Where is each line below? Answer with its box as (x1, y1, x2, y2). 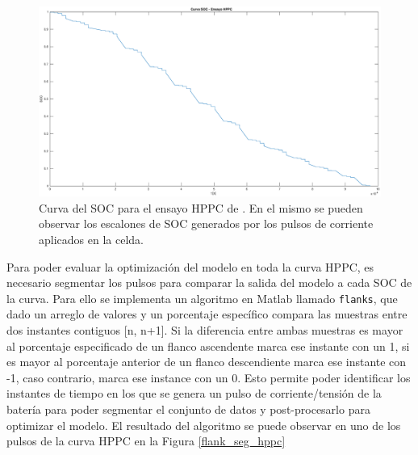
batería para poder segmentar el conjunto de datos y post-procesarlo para (6, 400, 370, 417)
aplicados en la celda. (39, 230, 144, 247)
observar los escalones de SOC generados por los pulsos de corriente (39, 215, 374, 232)
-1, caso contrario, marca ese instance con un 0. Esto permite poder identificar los (6, 369, 411, 385)
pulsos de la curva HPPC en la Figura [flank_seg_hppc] (6, 432, 286, 449)
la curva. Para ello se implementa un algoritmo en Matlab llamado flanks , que (6, 289, 398, 306)
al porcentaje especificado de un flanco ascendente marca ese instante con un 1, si (6, 337, 410, 354)
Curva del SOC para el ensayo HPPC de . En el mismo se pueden (39, 199, 363, 216)
